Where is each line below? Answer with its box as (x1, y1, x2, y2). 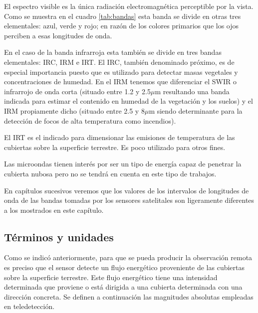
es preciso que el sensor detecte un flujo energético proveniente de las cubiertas (4, 262, 245, 273)
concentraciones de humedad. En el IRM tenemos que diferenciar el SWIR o (4, 76, 237, 87)
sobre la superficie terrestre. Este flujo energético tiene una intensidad (4, 272, 218, 282)
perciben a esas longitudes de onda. (4, 30, 112, 40)
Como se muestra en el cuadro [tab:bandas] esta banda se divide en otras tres (4, 10, 241, 21)
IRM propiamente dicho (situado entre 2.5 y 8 (4, 105, 145, 116)
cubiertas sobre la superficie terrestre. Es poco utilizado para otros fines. (4, 142, 226, 152)
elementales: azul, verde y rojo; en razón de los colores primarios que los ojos (4, 20, 239, 31)
